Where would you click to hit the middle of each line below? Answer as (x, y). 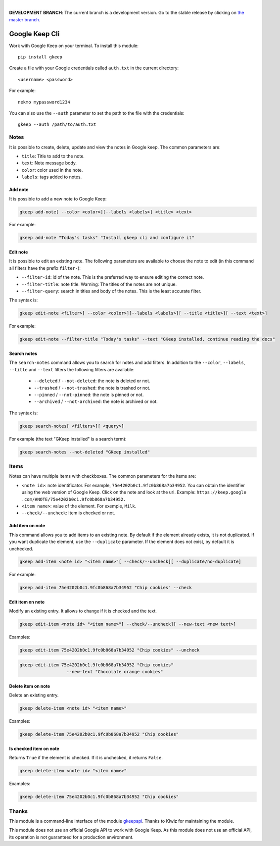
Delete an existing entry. (34, 695)
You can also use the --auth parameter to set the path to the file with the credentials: (97, 113)
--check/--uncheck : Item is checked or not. (69, 513)
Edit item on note (27, 602)
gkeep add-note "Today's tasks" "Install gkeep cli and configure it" (107, 238)
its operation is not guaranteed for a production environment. (71, 837)
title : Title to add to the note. (53, 156)
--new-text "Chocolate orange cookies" (115, 672)
